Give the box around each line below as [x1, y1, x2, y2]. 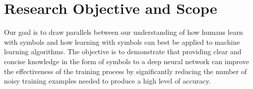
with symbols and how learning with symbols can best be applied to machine [4, 36, 240, 47]
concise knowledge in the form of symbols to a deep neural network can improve [4, 56, 249, 66]
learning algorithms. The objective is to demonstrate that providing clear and [4, 46, 241, 57]
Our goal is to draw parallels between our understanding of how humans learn [4, 27, 243, 37]
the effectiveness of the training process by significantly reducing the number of [4, 66, 247, 76]
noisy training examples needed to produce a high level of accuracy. [4, 76, 211, 86]
